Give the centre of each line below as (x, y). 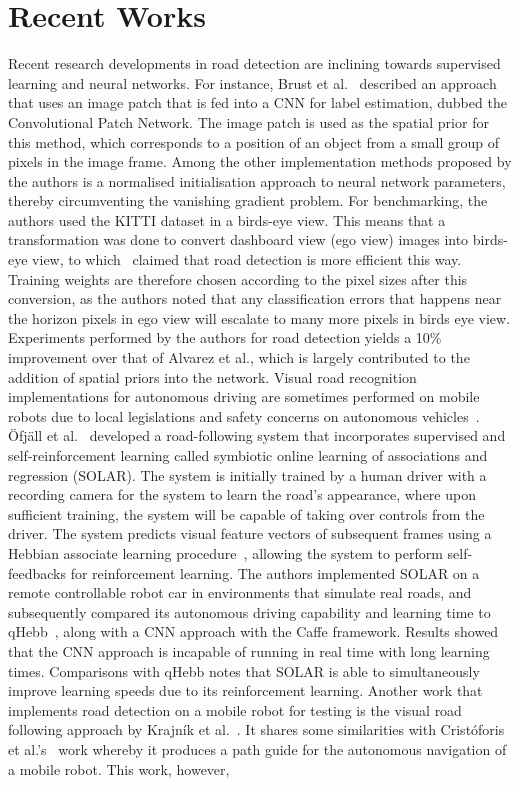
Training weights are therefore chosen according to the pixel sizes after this (238, 278)
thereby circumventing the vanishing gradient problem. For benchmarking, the (248, 200)
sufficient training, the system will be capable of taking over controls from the (246, 513)
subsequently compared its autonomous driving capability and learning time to (249, 611)
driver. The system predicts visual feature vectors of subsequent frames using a (250, 533)
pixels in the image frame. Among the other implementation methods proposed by (260, 161)
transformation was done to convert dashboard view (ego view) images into (238, 239)
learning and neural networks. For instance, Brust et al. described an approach (252, 82)
